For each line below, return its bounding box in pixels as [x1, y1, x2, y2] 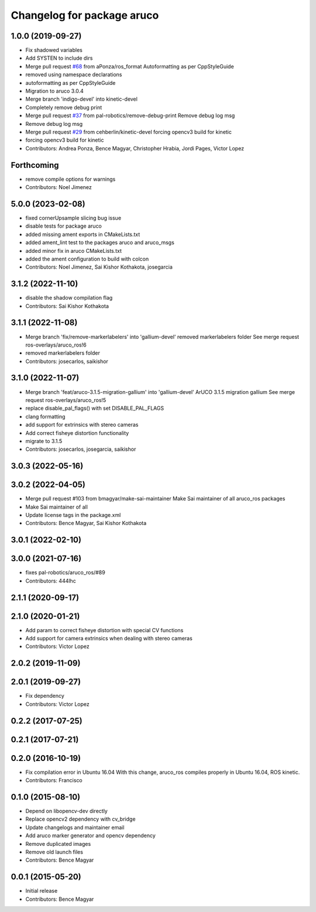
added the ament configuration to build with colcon [25, 255, 149, 262]
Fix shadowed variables [25, 47, 83, 54]
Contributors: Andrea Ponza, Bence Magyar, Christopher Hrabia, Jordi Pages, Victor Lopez [25, 145, 245, 152]
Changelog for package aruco [11, 9, 159, 22]
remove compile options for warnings [25, 176, 116, 183]
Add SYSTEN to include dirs [25, 54, 93, 61]
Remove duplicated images [25, 840, 91, 847]
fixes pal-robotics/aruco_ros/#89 [25, 569, 105, 576]
